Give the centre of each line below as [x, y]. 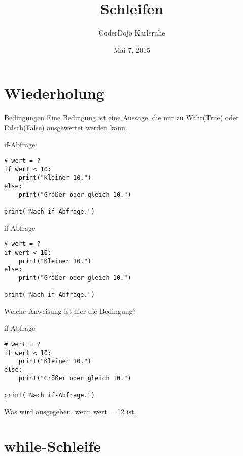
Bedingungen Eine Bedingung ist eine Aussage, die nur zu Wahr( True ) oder [122, 117]
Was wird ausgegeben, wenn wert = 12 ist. [70, 411]
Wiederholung [54, 93]
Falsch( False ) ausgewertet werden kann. [66, 127]
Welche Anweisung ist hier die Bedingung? [70, 311]
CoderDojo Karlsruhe [132, 33]
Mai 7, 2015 [132, 49]
